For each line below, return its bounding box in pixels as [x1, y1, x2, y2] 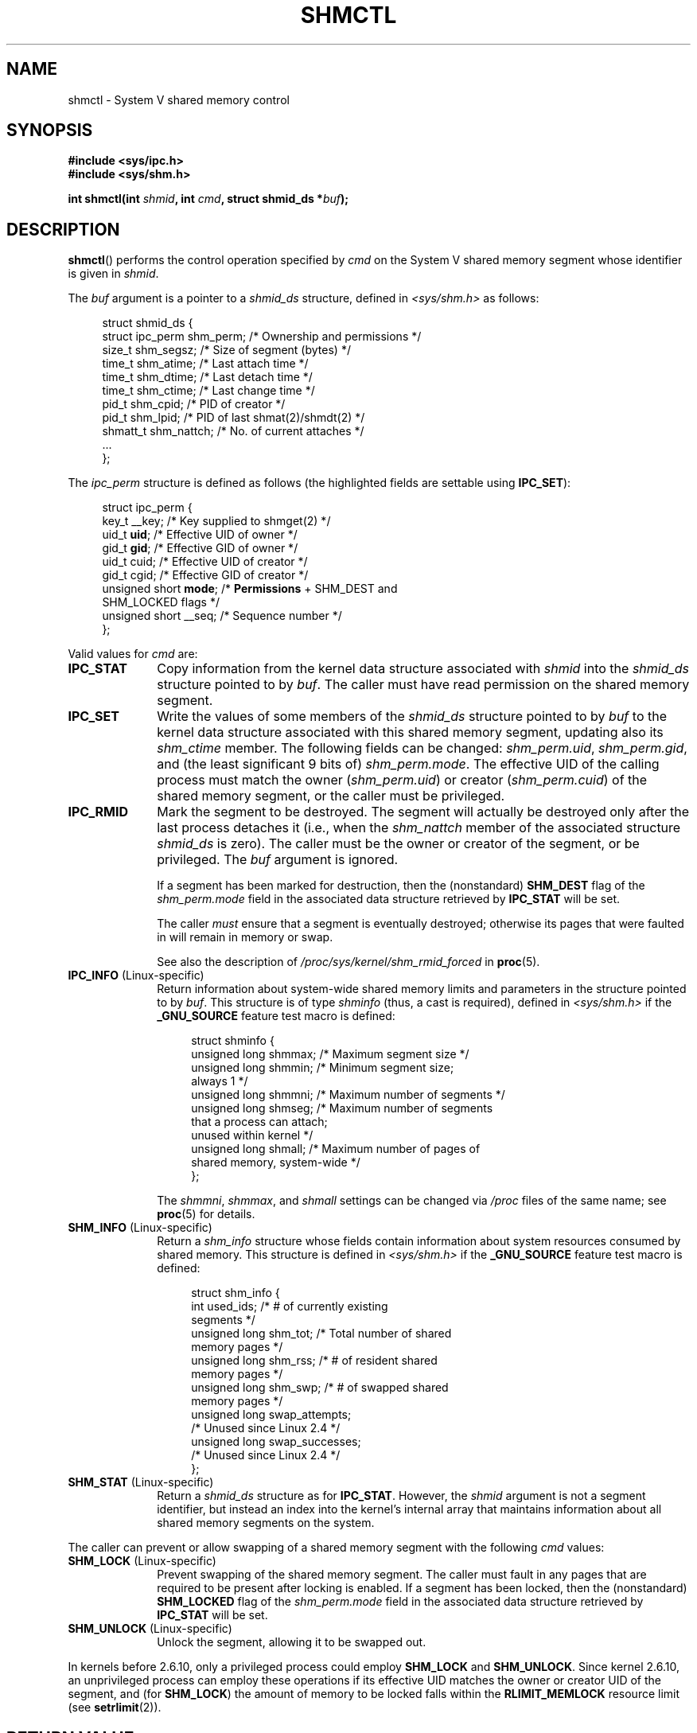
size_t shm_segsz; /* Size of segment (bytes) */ [102, 343, 351, 357]
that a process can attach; [191, 1115, 328, 1129]
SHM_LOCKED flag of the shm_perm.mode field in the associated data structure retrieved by [157, 1595, 644, 1609]
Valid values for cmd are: [68, 647, 198, 661]
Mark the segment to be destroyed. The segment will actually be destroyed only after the [157, 804, 690, 820]
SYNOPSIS [6, 120, 93, 141]
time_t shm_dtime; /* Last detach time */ [102, 370, 313, 384]
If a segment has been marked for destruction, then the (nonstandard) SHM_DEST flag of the [157, 878, 645, 893]
